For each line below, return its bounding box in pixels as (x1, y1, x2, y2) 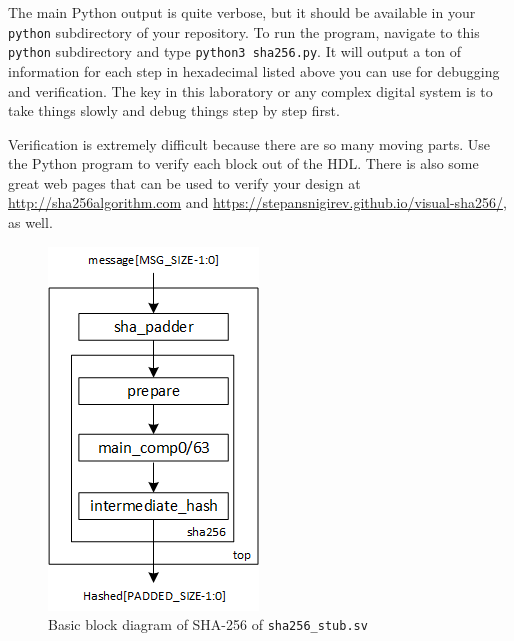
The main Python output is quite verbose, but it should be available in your (8, 2, 476, 22)
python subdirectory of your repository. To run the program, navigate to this (8, 21, 480, 42)
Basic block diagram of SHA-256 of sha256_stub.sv (48, 614, 368, 635)
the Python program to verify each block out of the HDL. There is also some (8, 153, 479, 174)
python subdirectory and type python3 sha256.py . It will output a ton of (8, 41, 462, 62)
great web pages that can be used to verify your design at (8, 172, 361, 193)
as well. (8, 212, 53, 233)
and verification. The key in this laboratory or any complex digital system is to (8, 80, 493, 101)
